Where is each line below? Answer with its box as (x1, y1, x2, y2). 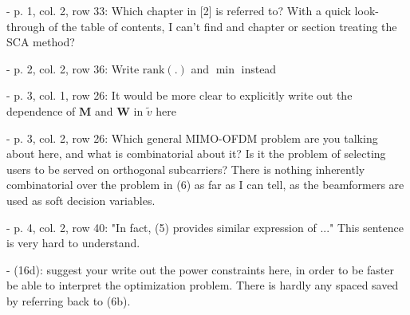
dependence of (6, 102, 76, 119)
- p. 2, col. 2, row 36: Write (6, 60, 140, 77)
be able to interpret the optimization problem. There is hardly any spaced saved (6, 277, 399, 293)
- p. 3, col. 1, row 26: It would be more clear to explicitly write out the (6, 87, 353, 104)
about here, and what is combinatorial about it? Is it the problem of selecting (6, 145, 386, 162)
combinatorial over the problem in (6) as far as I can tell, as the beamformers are (6, 176, 404, 193)
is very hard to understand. (6, 234, 140, 251)
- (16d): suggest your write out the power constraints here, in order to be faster (6, 261, 395, 278)
